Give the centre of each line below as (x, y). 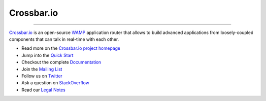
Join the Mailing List (42, 69)
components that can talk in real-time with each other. (64, 39)
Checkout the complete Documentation (61, 62)
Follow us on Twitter (42, 76)
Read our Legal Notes (44, 90)
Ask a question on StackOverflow (55, 83)
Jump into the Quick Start (48, 55)
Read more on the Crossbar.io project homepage (71, 48)
